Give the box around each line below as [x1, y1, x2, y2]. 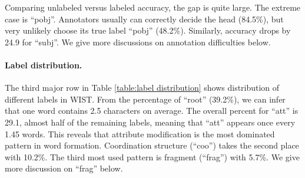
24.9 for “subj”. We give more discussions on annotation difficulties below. [5, 35, 271, 48]
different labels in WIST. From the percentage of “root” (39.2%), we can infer [5, 93, 286, 105]
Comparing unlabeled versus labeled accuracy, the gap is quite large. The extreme [5, 1, 301, 13]
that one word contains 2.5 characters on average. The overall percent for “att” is [5, 104, 299, 117]
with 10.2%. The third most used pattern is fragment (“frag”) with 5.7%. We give [5, 150, 300, 163]
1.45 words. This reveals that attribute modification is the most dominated [5, 127, 275, 140]
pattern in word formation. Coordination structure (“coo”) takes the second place [5, 139, 299, 151]
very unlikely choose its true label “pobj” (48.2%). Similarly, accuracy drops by [5, 24, 291, 37]
